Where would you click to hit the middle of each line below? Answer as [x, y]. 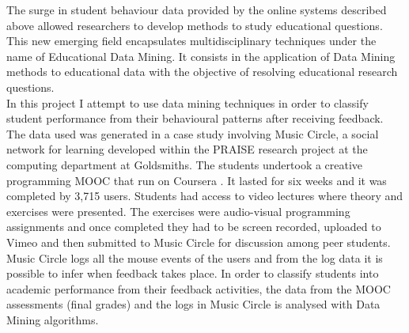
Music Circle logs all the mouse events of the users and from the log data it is [195, 257]
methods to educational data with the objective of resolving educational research [202, 72]
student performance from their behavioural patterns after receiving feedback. [195, 118]
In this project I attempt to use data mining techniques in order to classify [187, 102]
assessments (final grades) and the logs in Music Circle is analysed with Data [193, 304]
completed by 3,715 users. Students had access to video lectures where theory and [205, 196]
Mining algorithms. [53, 319]
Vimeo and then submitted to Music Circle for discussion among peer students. [199, 242]
